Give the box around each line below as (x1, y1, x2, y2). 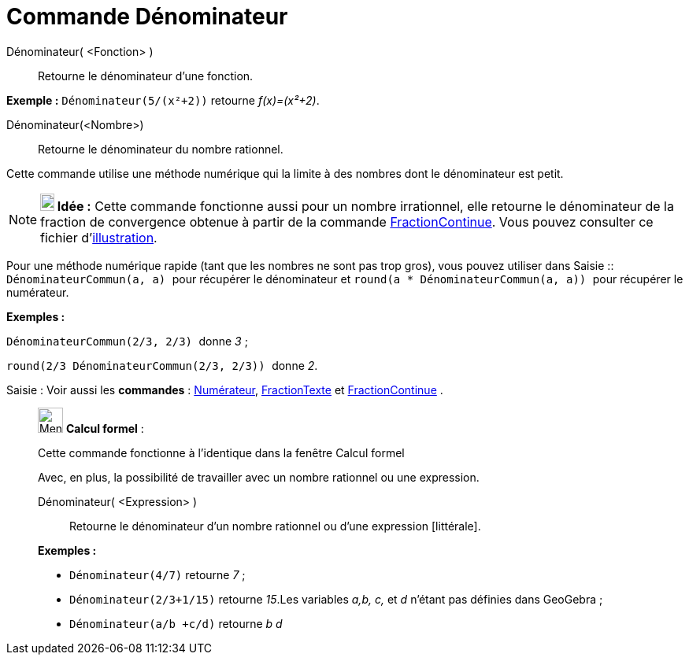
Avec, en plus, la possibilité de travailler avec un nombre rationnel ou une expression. (38, 470, 480, 484)
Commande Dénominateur (6, 3, 288, 30)
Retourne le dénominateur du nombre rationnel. (38, 142, 283, 156)
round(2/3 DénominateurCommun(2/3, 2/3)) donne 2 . (6, 358, 318, 372)
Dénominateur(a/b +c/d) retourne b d (69, 616, 283, 630)
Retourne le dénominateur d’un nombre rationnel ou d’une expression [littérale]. (69, 519, 481, 533)
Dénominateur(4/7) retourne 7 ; (69, 567, 246, 582)
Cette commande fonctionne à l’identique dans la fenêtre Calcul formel (38, 445, 405, 460)
